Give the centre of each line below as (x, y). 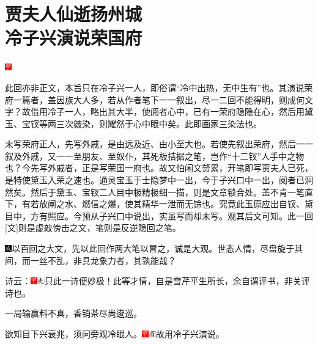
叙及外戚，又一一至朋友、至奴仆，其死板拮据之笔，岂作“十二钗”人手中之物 (155, 156)
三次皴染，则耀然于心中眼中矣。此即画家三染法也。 (159, 123)
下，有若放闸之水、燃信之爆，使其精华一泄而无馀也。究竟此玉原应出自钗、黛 (159, 204)
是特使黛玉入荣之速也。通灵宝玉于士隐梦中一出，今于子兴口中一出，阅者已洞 (159, 180)
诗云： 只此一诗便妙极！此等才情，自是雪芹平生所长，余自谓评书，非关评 (157, 281)
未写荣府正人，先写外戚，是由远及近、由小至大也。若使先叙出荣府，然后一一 (159, 144)
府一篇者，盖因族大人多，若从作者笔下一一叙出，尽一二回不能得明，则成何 (155, 99)
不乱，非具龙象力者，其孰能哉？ (112, 260)
